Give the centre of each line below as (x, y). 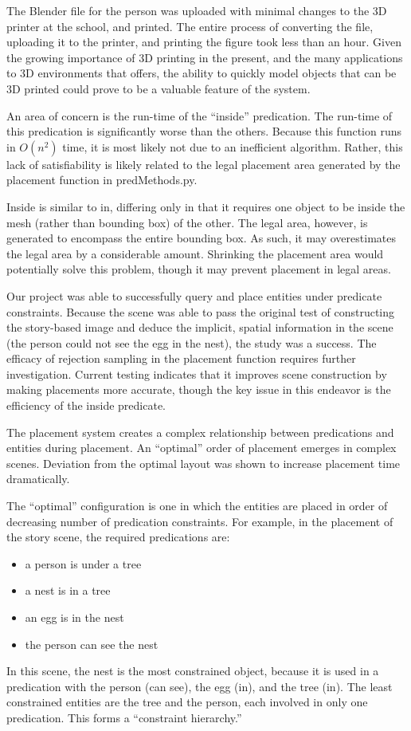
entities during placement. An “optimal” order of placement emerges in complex (202, 448)
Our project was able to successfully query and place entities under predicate (194, 295)
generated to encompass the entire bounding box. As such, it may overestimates (201, 238)
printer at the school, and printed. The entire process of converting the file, (190, 26)
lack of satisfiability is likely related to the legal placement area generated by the (204, 164)
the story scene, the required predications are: (118, 537)
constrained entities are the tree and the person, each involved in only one (187, 702)
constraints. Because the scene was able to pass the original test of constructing (201, 311)
